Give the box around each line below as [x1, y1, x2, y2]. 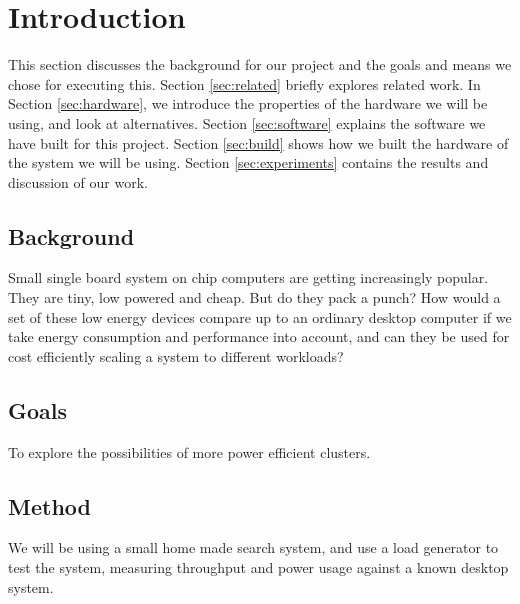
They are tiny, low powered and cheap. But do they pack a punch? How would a [8, 287, 501, 308]
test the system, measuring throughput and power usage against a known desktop [8, 557, 509, 578]
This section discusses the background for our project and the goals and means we [8, 54, 512, 75]
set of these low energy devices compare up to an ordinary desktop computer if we [8, 306, 512, 327]
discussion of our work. [8, 171, 148, 192]
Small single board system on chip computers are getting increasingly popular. [8, 267, 489, 288]
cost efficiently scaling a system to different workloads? [8, 345, 344, 366]
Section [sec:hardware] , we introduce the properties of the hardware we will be [8, 93, 488, 114]
